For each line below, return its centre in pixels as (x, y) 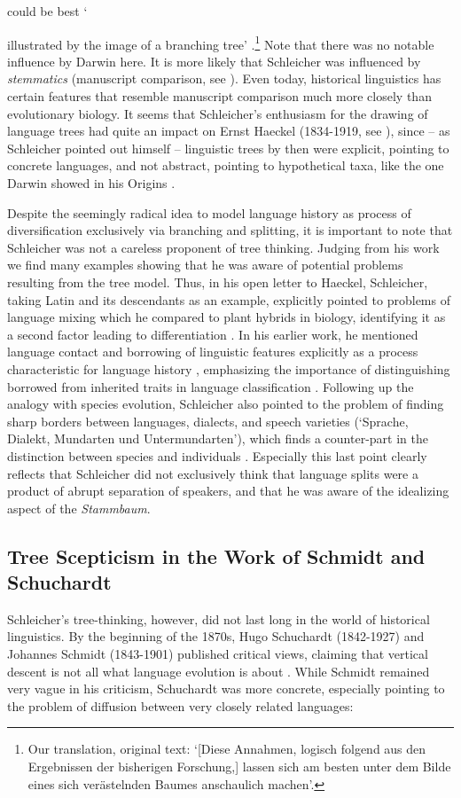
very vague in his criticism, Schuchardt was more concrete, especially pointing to (226, 688)
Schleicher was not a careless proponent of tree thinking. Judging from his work (223, 247)
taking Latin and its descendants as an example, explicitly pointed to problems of (229, 299)
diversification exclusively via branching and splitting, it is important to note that (230, 230)
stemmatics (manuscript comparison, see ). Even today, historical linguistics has (224, 78)
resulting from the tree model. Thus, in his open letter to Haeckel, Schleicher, (218, 282)
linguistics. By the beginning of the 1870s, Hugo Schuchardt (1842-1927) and (216, 636)
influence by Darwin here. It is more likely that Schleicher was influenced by (214, 61)
